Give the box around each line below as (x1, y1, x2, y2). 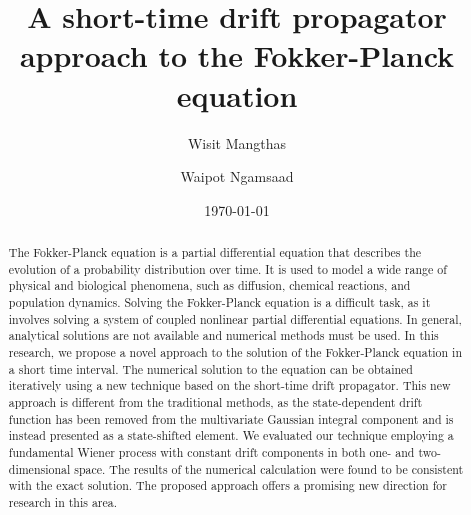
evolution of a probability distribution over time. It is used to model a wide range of (8, 260, 447, 277)
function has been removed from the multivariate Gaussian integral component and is (8, 410, 454, 427)
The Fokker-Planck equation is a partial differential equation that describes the (8, 244, 422, 261)
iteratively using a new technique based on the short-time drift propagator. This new (8, 377, 451, 394)
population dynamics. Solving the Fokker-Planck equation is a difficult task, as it (8, 294, 431, 311)
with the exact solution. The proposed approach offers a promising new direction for (8, 477, 447, 494)
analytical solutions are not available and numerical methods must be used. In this (8, 327, 439, 344)
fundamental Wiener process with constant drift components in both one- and (8, 443, 415, 460)
